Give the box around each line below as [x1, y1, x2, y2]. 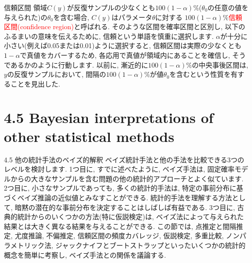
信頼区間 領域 [4, 2, 47, 12]
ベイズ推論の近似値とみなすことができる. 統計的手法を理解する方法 [17, 193, 232, 203]
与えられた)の [4, 12, 48, 22]
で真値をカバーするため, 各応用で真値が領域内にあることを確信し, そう [20, 50, 246, 60]
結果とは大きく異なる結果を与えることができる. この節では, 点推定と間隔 [4, 221, 236, 231]
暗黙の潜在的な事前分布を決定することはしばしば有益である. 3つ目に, [15, 202, 235, 212]
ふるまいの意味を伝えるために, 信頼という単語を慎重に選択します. [4, 31, 214, 41]
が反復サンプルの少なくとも [67, 2, 155, 12]
